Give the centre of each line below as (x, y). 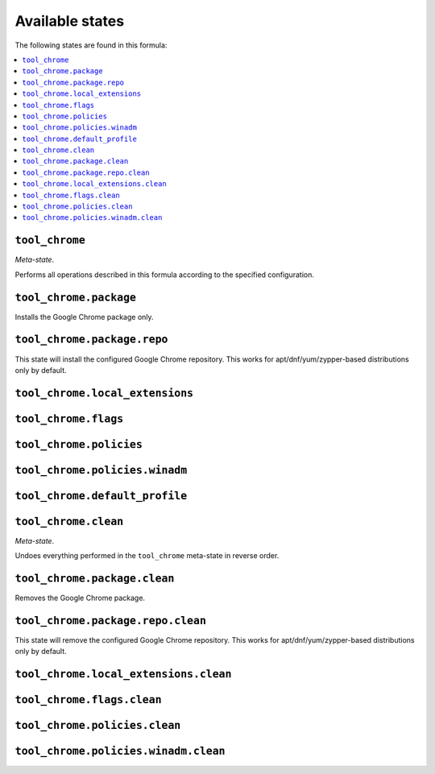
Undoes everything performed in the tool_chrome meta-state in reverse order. (147, 556)
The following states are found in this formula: (91, 45)
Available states (70, 21)
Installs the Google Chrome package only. (84, 317)
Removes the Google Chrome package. (80, 598)
